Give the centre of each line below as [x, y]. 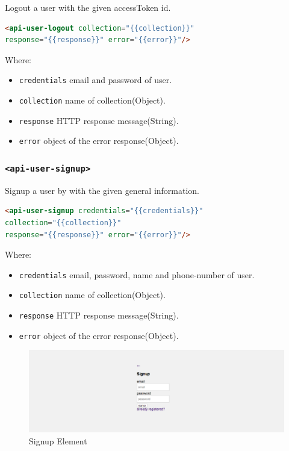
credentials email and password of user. [95, 80]
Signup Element [58, 440]
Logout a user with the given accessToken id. [88, 7]
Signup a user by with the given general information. [102, 190]
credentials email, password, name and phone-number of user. [137, 274]
